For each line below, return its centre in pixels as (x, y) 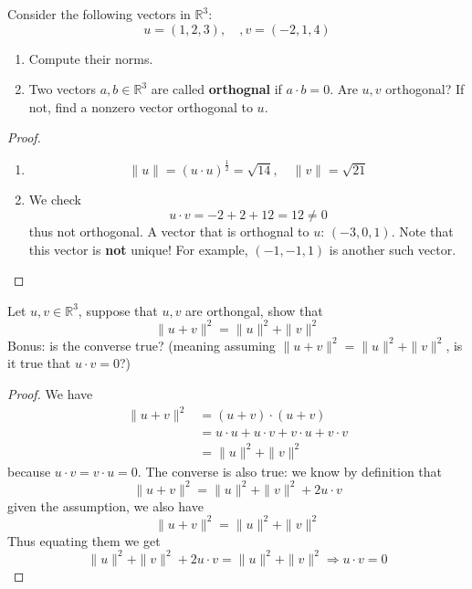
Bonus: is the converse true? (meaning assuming (142, 345)
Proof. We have (50, 393)
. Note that (422, 231)
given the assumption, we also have (105, 505)
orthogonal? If (425, 89)
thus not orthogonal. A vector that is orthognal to (169, 231)
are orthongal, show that (254, 310)
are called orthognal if (216, 89)
